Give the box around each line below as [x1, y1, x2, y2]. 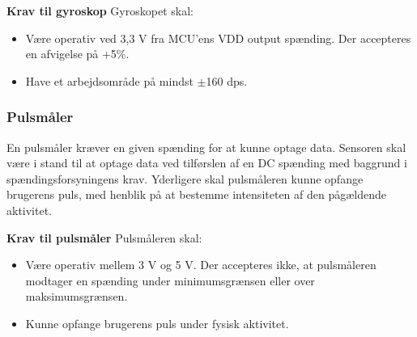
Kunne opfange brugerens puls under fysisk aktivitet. [25, 314, 289, 331]
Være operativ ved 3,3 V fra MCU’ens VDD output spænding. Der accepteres [25, 29, 411, 46]
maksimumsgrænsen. [25, 288, 128, 305]
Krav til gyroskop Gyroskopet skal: [6, 2, 194, 19]
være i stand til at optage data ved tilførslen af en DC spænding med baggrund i [6, 154, 407, 171]
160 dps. [206, 72, 248, 89]
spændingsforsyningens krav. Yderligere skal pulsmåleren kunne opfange [6, 170, 364, 187]
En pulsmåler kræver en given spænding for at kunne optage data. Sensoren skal [6, 138, 406, 155]
